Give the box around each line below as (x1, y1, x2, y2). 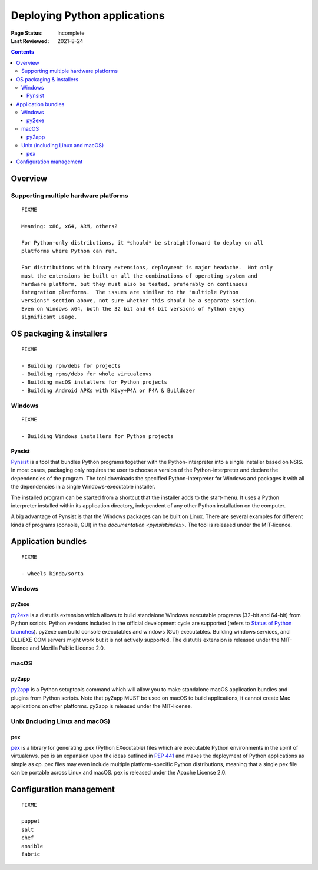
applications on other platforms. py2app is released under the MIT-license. (11, 703, 193, 710)
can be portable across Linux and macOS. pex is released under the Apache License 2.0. (11, 769, 227, 776)
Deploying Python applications (11, 9, 165, 22)
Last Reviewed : (11, 37, 49, 44)
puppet (21, 818, 41, 825)
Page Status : (11, 29, 44, 37)
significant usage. (21, 314, 78, 321)
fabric (21, 851, 41, 858)
